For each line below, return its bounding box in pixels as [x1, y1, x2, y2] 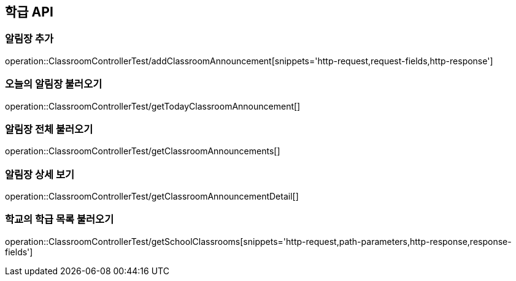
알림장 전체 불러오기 [5, 122, 93, 135]
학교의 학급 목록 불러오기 [5, 213, 114, 226]
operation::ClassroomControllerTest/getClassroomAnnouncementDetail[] [5, 191, 299, 202]
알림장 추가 [5, 32, 54, 45]
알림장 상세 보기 [5, 168, 75, 181]
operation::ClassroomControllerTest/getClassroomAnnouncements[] [5, 146, 280, 157]
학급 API [5, 4, 53, 20]
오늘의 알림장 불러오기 [5, 78, 102, 91]
